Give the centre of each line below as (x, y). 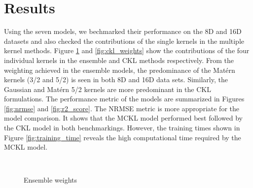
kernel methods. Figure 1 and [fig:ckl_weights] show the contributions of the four (127, 50)
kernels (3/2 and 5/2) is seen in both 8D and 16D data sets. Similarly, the (116, 79)
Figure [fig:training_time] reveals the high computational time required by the (123, 137)
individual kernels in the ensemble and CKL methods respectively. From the (119, 60)
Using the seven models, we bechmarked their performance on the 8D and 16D (123, 31)
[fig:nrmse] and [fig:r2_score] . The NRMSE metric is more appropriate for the (122, 108)
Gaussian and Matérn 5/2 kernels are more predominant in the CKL (108, 89)
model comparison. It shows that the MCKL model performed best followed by (123, 118)
